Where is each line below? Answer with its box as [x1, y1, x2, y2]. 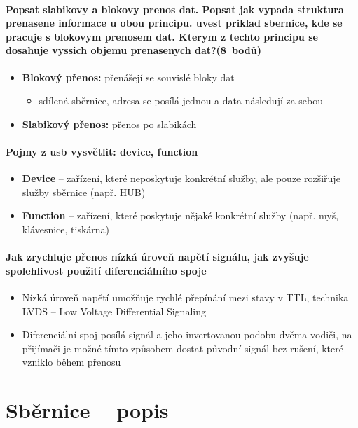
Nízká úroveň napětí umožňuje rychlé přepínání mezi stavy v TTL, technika [22, 289, 349, 304]
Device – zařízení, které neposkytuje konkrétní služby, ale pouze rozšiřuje [22, 171, 340, 186]
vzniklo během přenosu [22, 354, 121, 369]
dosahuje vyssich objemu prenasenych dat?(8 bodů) [6, 43, 261, 57]
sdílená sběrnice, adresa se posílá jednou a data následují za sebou [39, 93, 324, 108]
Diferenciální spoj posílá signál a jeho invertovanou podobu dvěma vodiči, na [22, 327, 352, 342]
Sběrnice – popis [6, 396, 169, 424]
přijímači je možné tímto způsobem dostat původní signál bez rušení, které [22, 340, 343, 355]
